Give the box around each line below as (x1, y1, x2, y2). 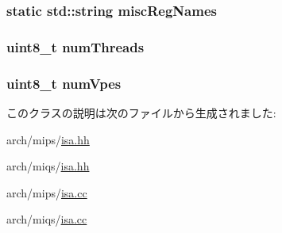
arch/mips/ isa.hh (6, 131, 90, 147)
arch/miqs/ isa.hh (6, 158, 90, 174)
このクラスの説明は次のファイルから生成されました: (6, 104, 276, 120)
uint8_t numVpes (6, 73, 122, 93)
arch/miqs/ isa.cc (6, 211, 87, 227)
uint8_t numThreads (6, 36, 145, 56)
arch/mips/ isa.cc (6, 184, 87, 201)
